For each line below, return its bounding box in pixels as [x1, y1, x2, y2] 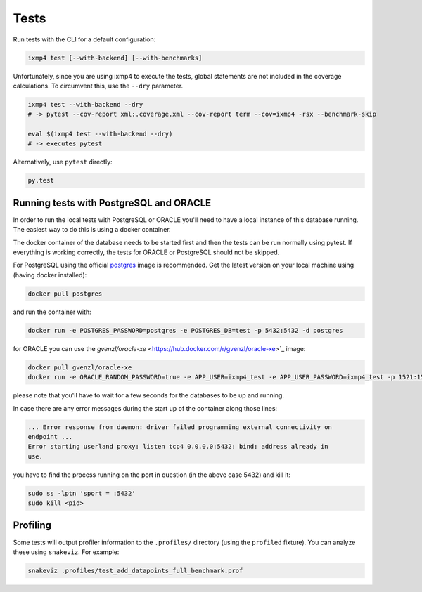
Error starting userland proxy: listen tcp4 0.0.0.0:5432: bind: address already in [27, 442, 328, 451]
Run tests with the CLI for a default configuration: [13, 35, 156, 44]
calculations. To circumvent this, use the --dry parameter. [13, 81, 184, 90]
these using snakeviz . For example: [13, 548, 120, 556]
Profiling [13, 520, 52, 532]
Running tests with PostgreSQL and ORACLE [13, 197, 212, 209]
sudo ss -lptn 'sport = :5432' [27, 489, 136, 497]
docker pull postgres [27, 289, 103, 298]
